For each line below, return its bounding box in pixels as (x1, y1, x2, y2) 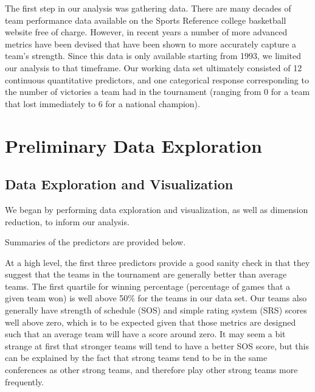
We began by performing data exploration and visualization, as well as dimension (5, 203, 308, 215)
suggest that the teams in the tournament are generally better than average (5, 268, 287, 281)
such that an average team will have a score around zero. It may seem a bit (5, 327, 286, 340)
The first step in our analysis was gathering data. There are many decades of (5, 2, 291, 14)
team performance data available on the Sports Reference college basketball (5, 13, 286, 26)
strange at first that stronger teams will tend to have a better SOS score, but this (5, 339, 310, 352)
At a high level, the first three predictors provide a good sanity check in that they (5, 256, 310, 268)
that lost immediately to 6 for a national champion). (5, 97, 200, 110)
